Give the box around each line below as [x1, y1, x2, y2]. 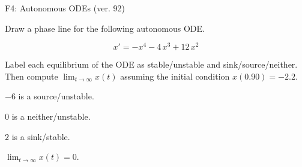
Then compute [5, 69, 58, 82]
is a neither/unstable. [11, 110, 91, 123]
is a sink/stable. [11, 130, 70, 142]
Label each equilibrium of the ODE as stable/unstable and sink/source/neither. [5, 58, 298, 71]
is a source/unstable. [18, 90, 94, 102]
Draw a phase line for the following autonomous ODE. [5, 22, 205, 34]
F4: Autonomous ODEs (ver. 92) [5, 2, 125, 14]
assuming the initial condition [120, 69, 230, 82]
